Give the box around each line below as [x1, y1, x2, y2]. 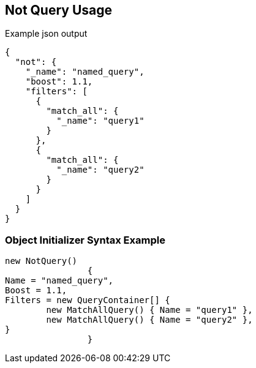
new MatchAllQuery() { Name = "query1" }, [46, 305, 253, 315]
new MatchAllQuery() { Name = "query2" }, [46, 315, 253, 325]
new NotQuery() [5, 256, 78, 266]
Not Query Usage [5, 2, 113, 18]
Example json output [5, 28, 88, 39]
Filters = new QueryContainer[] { [5, 295, 170, 306]
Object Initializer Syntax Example [5, 233, 165, 246]
